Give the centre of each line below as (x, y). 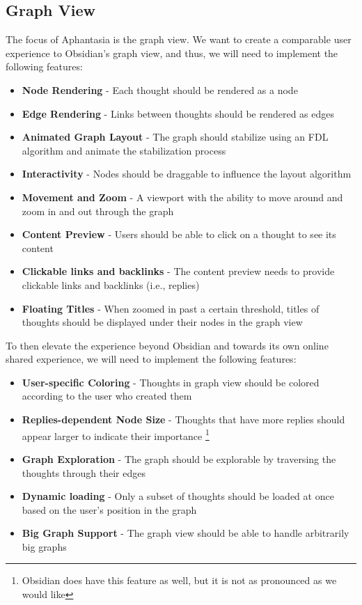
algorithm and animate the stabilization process (124, 150)
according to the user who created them (107, 396)
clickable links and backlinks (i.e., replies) (111, 284)
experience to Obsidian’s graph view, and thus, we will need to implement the (172, 53)
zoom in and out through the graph (98, 211)
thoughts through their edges (84, 472)
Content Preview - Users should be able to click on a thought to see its (179, 234)
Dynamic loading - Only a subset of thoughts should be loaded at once (178, 496)
